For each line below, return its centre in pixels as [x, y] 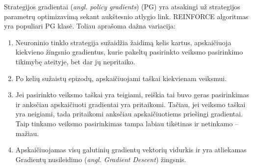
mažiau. [27, 133]
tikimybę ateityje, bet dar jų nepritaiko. [75, 61]
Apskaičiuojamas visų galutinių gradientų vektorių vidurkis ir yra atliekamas [131, 150]
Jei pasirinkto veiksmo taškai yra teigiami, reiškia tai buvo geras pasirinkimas [132, 95]
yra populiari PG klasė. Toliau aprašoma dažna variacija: [90, 26]
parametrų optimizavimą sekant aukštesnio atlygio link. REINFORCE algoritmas [126, 16]
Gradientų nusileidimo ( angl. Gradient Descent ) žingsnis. [101, 159]
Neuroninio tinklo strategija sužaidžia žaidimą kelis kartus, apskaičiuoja [123, 42]
